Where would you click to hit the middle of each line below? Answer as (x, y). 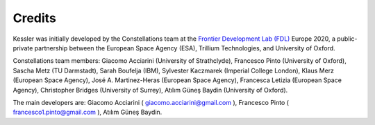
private (23, 48)
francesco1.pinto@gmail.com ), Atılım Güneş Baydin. (87, 112)
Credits (35, 18)
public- (347, 39)
